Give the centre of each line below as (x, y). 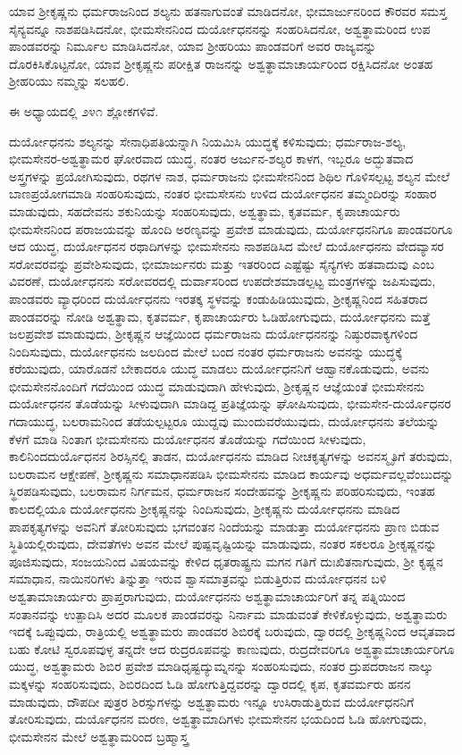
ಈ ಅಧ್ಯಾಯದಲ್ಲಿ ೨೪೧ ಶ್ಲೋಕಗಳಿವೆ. (84, 110)
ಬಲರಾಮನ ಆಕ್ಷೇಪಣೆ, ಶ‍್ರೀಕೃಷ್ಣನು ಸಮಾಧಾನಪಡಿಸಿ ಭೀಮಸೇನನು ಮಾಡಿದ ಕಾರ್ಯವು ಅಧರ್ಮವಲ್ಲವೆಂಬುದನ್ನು (231, 473)
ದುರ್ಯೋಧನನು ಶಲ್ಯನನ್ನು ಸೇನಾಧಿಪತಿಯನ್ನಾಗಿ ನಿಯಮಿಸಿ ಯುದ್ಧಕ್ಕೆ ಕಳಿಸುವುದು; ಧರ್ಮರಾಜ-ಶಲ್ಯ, (208, 141)
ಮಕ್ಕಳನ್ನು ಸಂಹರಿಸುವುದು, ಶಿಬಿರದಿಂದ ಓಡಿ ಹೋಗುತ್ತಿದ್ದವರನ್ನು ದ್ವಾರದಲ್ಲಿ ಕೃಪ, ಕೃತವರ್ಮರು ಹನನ (210, 683)
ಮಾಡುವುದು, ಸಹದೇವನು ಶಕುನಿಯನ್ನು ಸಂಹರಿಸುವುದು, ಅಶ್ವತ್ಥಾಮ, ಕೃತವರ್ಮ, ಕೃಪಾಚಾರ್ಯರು (205, 210)
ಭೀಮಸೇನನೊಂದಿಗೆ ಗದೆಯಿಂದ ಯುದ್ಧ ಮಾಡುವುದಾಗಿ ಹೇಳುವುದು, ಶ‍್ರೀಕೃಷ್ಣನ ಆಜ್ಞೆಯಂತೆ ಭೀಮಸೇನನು (217, 386)
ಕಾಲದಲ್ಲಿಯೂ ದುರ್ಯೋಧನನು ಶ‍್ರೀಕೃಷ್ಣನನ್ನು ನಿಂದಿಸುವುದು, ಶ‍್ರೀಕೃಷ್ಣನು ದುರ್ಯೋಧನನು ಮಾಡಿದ (205, 509)
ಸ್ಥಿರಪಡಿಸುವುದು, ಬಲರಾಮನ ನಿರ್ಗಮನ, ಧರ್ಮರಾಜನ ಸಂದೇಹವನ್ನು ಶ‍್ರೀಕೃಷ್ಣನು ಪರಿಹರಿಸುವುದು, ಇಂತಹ (222, 491)
